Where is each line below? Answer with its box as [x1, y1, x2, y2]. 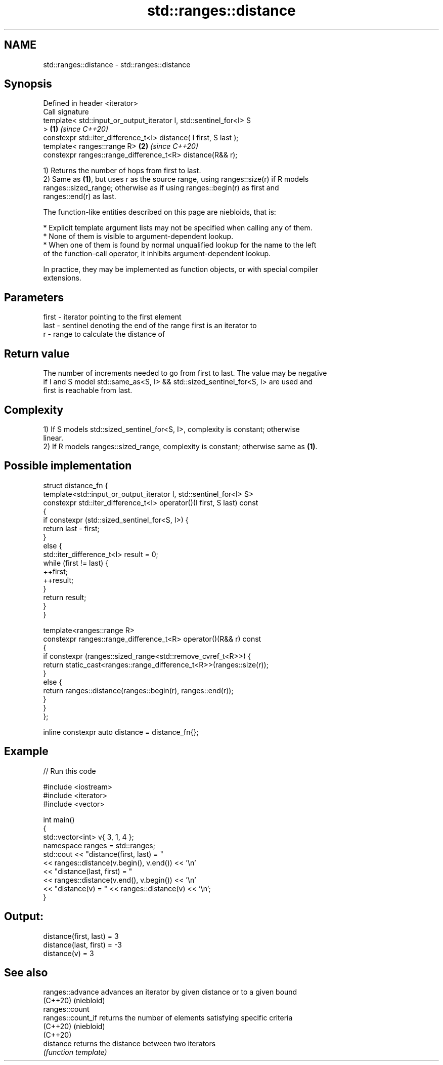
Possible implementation [4, 459, 132, 472]
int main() [43, 815, 75, 824]
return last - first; [43, 524, 100, 533]
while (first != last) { [43, 558, 109, 567]
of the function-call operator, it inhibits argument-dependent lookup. [43, 249, 271, 258]
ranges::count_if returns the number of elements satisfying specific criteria [43, 1013, 293, 1022]
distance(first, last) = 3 [43, 931, 119, 940]
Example [4, 745, 49, 758]
